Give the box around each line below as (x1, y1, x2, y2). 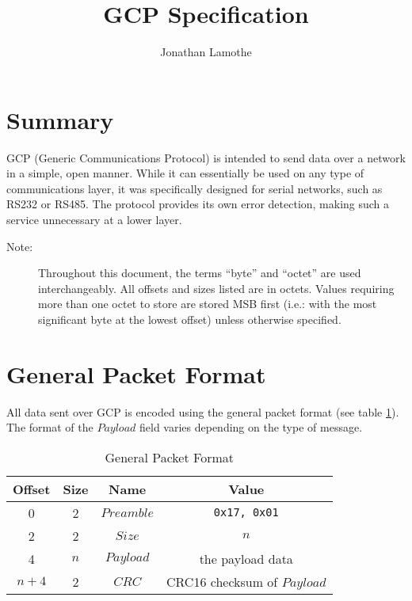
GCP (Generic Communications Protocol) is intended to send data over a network (6, 149, 406, 165)
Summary (6, 103, 114, 135)
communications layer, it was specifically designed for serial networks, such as (6, 180, 383, 196)
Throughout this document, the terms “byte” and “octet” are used (38, 264, 361, 281)
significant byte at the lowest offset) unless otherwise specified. (38, 311, 341, 327)
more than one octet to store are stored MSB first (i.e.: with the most (38, 295, 377, 312)
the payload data (199, 549, 293, 568)
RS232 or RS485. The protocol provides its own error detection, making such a (6, 196, 390, 212)
